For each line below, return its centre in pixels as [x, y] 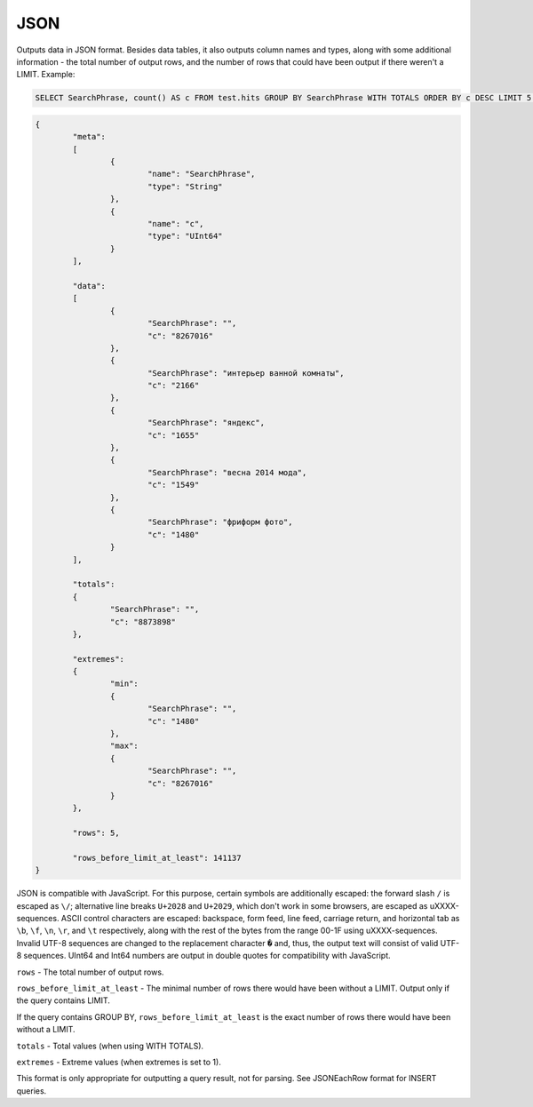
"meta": [89, 137]
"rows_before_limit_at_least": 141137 [157, 858]
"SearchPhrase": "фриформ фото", [220, 522]
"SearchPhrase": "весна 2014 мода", [227, 472]
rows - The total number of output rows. [90, 972]
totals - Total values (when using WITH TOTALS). [110, 1046]
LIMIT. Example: [46, 75]
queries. [32, 1091]
